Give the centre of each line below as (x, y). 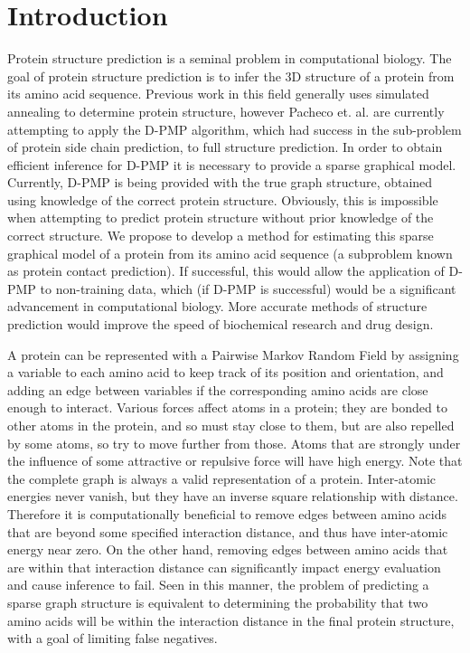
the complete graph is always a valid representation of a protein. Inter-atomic (222, 478)
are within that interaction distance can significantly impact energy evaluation (224, 567)
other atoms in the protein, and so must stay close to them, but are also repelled (231, 425)
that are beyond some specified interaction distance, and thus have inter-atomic (228, 531)
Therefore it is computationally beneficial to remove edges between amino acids (227, 513)
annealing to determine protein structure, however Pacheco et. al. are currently (226, 111)
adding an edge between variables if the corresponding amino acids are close (218, 389)
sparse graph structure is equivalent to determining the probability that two (218, 602)
